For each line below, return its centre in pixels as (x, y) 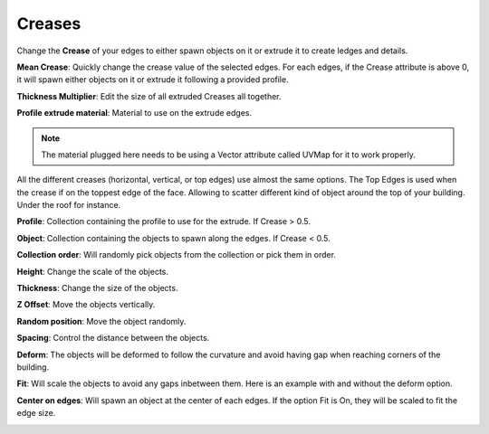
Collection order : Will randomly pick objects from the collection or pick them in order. (177, 255)
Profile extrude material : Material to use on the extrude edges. (134, 113)
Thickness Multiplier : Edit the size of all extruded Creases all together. (149, 96)
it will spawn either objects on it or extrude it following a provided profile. (153, 80)
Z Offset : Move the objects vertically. (86, 305)
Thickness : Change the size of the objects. (97, 288)
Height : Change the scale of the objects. (93, 271)
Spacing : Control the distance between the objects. (113, 338)
